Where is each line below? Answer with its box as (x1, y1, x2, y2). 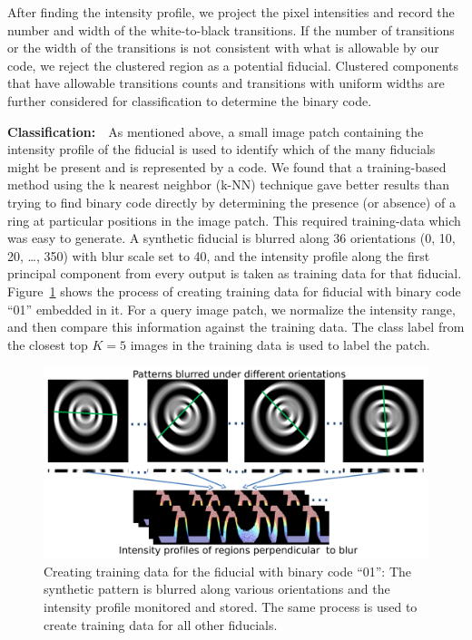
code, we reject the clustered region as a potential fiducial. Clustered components (7, 55, 459, 74)
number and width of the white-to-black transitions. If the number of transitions (7, 20, 455, 39)
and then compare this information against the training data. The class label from (7, 317, 465, 336)
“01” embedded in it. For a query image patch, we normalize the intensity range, (7, 299, 456, 318)
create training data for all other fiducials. (44, 615, 278, 634)
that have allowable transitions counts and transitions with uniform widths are (7, 73, 445, 92)
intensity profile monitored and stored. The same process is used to (44, 597, 418, 616)
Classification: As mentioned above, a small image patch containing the (7, 121, 424, 141)
